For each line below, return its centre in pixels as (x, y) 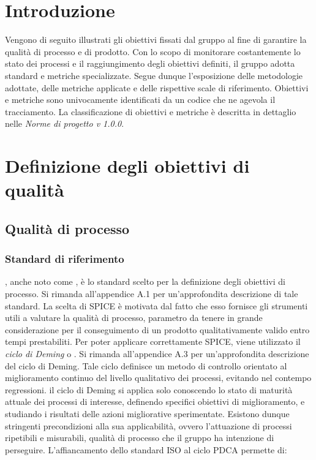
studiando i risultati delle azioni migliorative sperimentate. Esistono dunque (147, 413)
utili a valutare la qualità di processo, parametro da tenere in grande (134, 318)
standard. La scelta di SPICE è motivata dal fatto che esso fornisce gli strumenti (156, 305)
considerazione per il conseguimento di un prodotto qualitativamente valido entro (157, 329)
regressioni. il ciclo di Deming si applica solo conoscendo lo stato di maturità (149, 389)
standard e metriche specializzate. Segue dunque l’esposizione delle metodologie (154, 75)
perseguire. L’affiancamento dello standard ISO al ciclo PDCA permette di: (146, 449)
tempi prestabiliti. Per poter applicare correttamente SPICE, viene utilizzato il (153, 341)
